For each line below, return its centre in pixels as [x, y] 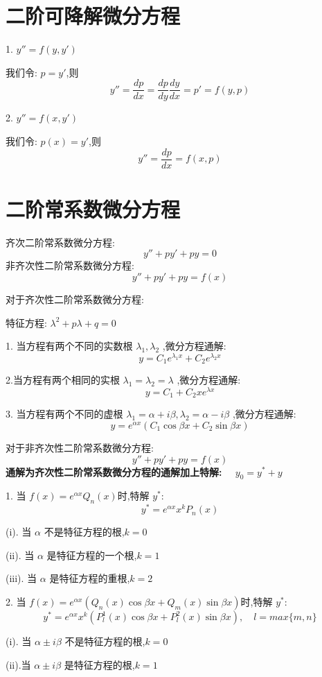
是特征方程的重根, [90, 578]
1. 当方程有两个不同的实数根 [69, 346]
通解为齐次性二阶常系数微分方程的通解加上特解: [114, 471]
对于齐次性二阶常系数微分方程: [75, 299]
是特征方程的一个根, [92, 555]
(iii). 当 [21, 578]
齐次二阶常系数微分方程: [60, 242]
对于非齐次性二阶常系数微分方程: [80, 447]
